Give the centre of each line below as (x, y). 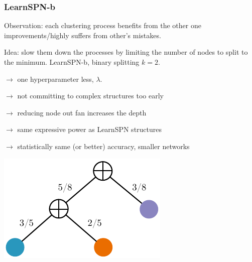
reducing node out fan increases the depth (82, 112)
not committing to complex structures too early (90, 96)
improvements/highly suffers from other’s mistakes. (83, 35)
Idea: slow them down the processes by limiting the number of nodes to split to (126, 52)
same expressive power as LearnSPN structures (90, 129)
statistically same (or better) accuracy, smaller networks (103, 146)
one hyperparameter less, (55, 79)
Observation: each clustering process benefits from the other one (103, 25)
